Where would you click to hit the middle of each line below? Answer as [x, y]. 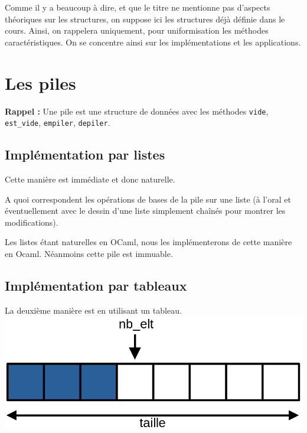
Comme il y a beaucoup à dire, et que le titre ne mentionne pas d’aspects [138, 7]
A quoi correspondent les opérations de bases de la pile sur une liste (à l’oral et [148, 199]
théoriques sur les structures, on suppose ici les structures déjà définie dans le [145, 19]
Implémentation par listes [85, 154]
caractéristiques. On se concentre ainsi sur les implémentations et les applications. [153, 42]
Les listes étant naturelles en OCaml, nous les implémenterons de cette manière [148, 242]
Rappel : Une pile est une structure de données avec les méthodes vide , [137, 111]
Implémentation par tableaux [96, 285]
